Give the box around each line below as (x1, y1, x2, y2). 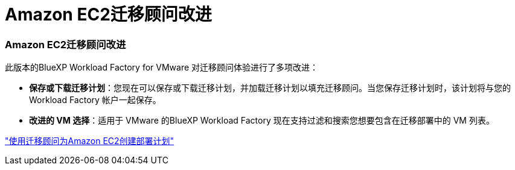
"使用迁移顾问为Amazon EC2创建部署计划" (5, 136, 174, 146)
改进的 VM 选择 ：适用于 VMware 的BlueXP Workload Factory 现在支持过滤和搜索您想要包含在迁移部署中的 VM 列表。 (29, 115, 494, 126)
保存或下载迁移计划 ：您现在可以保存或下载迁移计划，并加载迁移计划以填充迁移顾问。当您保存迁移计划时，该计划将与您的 (29, 83, 511, 93)
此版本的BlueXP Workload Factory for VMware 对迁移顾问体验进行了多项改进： (5, 62, 319, 73)
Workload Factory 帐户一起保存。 (29, 95, 161, 105)
